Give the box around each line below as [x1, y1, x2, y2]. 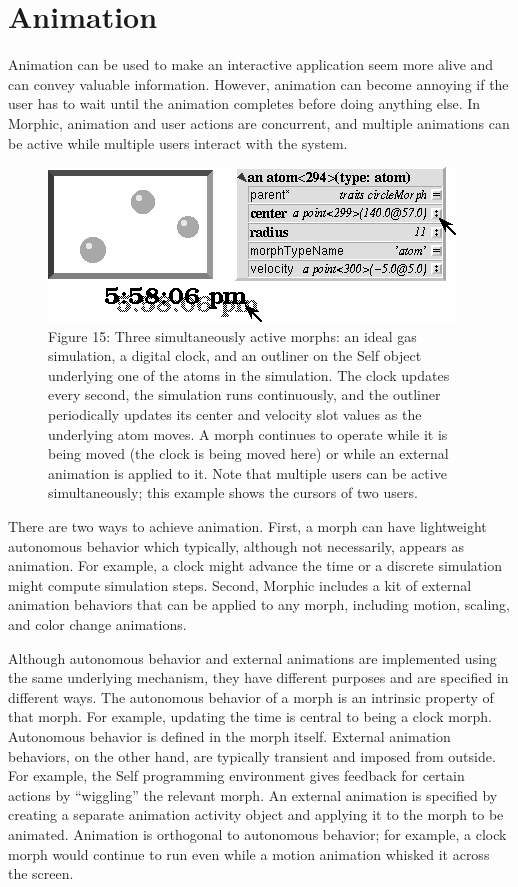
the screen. [8, 863, 74, 884]
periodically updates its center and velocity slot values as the [48, 404, 422, 425]
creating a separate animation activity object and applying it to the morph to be [8, 804, 504, 825]
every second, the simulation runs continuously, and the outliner [48, 384, 441, 405]
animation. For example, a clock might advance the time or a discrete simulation [8, 555, 502, 576]
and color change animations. [8, 614, 187, 634]
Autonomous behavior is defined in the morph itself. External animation [8, 725, 451, 746]
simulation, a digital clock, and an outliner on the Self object [48, 345, 422, 366]
